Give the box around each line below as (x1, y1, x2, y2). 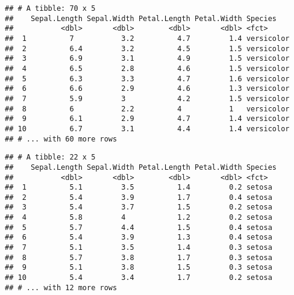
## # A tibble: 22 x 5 (5, 153, 96, 162)
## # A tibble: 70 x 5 (5, 4, 96, 13)
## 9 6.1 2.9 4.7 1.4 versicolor (5, 114, 290, 123)
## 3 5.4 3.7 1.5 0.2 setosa (5, 203, 272, 212)
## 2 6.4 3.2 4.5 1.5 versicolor (5, 44, 290, 53)
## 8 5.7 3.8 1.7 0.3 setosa (5, 253, 272, 262)
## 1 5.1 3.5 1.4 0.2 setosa (5, 183, 272, 192)
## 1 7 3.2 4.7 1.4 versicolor (5, 34, 290, 43)
